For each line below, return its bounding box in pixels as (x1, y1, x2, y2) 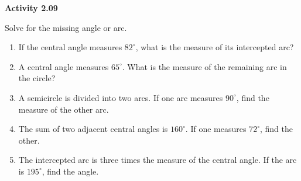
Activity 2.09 (5, 2, 58, 13)
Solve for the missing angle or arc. (5, 21, 127, 33)
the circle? (18, 72, 56, 84)
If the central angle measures (18, 41, 122, 53)
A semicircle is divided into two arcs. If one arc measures (18, 91, 223, 103)
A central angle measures (18, 60, 109, 72)
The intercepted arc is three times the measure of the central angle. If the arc (18, 154, 297, 166)
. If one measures (185, 123, 247, 135)
